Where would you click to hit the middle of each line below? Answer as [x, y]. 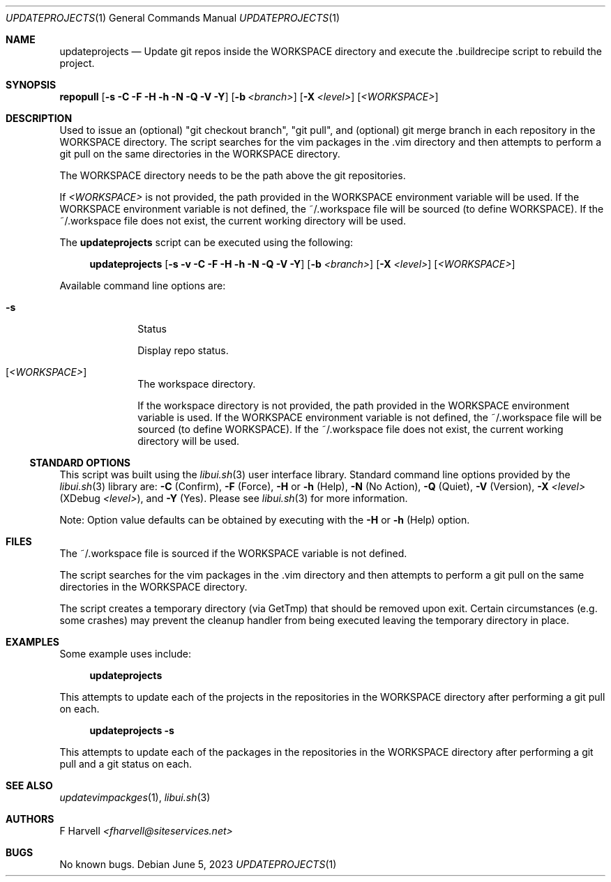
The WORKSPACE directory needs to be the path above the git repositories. [233, 175]
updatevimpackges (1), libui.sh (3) [135, 797]
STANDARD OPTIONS [80, 463]
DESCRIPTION [39, 118]
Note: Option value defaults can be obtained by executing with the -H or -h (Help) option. [265, 520]
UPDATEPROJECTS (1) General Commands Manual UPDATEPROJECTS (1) [173, 18]
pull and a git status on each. [126, 764]
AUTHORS [30, 819]
